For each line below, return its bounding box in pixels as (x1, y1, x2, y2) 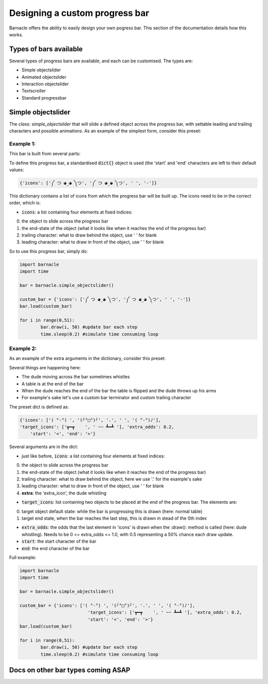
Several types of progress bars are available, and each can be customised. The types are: (9, 58, 193, 64)
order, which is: (9, 200, 41, 206)
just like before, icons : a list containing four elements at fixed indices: (21, 453, 165, 459)
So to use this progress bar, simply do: (9, 248, 88, 254)
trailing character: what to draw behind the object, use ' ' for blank (21, 232, 157, 238)
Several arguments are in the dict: (9, 444, 78, 450)
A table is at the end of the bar (21, 381, 84, 387)
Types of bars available (9, 45, 83, 53)
